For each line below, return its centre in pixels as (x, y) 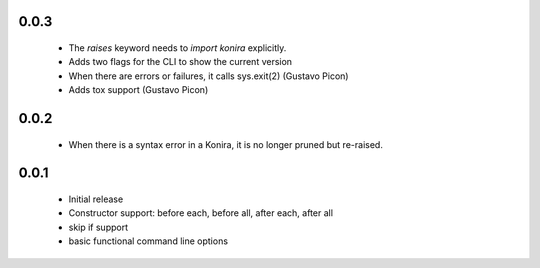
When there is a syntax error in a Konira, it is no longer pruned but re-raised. (226, 144)
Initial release (96, 199)
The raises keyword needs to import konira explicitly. (177, 48)
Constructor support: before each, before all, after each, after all (201, 213)
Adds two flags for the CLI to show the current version (180, 62)
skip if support (98, 227)
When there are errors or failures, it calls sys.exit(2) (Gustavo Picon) (208, 76)
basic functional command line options (148, 241)
